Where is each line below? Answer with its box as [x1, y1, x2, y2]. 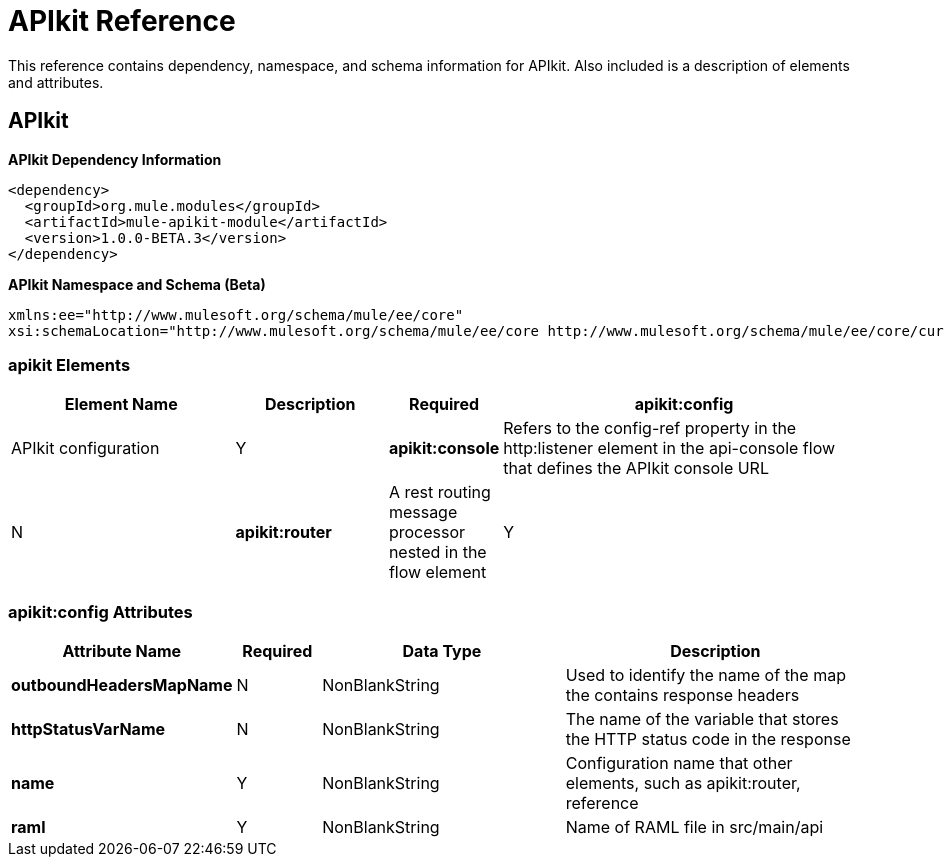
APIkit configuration [11, 438, 160, 459]
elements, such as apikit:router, [565, 773, 801, 794]
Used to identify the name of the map [565, 665, 846, 686]
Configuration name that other [565, 753, 793, 774]
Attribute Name [62, 641, 182, 662]
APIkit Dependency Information [8, 150, 222, 168]
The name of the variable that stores [565, 709, 839, 730]
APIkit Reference [8, 4, 236, 38]
